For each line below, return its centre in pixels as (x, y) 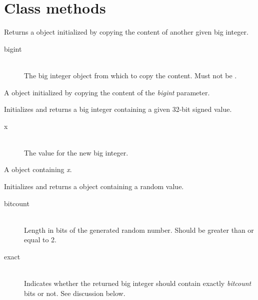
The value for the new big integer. (76, 152)
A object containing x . (38, 169)
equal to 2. (40, 240)
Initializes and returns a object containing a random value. (94, 186)
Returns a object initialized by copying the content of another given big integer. (126, 32)
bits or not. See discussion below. (75, 293)
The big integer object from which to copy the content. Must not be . (130, 75)
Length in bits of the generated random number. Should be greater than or (139, 230)
